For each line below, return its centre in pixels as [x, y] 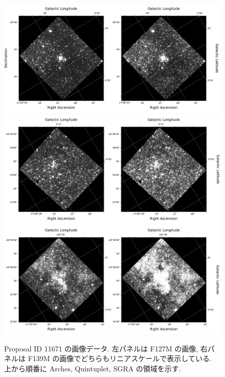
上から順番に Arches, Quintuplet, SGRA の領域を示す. [93, 368]
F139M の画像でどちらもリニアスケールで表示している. [120, 358]
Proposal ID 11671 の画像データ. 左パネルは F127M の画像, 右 [106, 348]
